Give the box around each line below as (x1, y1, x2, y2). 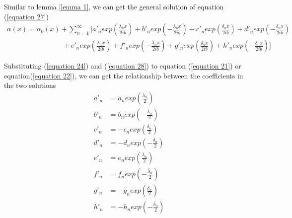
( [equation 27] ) (4, 11, 49, 21)
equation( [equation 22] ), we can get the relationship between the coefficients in (4, 70, 243, 80)
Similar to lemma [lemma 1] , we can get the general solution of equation (4, 1, 224, 11)
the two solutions (4, 80, 56, 90)
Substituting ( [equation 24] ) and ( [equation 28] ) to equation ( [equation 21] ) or (4, 61, 241, 71)
